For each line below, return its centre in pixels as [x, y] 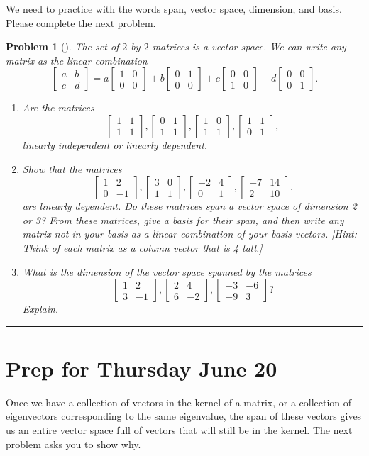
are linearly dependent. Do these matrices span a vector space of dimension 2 [189, 206]
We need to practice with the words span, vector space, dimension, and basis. [174, 9]
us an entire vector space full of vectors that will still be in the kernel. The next [179, 430]
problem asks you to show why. [73, 444]
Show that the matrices [72, 168]
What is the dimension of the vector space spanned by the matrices [167, 271]
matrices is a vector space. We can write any [249, 46]
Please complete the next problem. [81, 22]
